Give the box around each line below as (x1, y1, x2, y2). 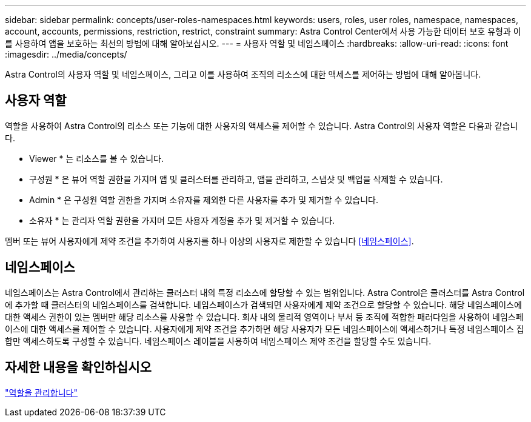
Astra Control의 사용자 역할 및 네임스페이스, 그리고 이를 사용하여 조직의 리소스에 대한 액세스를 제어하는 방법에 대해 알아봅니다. (5, 69, 481, 79)
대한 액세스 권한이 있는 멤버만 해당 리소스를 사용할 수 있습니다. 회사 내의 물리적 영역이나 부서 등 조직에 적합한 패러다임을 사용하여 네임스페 (5, 311, 524, 322)
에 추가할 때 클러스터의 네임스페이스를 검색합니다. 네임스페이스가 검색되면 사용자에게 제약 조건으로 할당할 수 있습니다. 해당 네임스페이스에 (5, 299, 522, 310)
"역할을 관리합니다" (5, 387, 78, 398)
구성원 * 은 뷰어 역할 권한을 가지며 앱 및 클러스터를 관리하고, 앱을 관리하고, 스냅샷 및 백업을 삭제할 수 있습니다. (29, 173, 443, 184)
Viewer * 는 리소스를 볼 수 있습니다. (29, 153, 164, 164)
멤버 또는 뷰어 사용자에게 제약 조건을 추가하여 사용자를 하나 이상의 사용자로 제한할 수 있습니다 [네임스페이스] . (5, 235, 414, 246)
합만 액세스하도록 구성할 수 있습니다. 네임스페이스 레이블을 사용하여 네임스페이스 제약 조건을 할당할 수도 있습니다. (5, 335, 432, 346)
